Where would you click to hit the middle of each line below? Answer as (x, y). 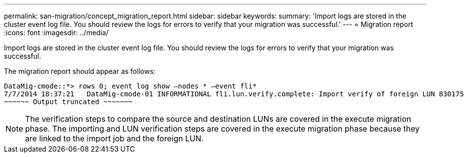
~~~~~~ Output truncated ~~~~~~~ (68, 102)
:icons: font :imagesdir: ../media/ (56, 33)
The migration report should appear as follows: (80, 71)
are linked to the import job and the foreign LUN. (115, 138)
